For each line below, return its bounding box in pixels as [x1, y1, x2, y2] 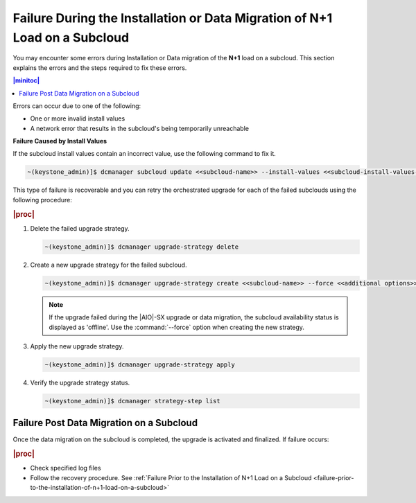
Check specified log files [30, 464, 101, 473]
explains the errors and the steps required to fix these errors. [12, 63, 187, 72]
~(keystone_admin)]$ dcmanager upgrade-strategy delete [44, 242, 239, 251]
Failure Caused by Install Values [12, 137, 107, 145]
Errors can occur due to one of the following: [12, 101, 141, 110]
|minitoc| [12, 76, 40, 85]
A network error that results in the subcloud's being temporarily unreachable [30, 124, 250, 132]
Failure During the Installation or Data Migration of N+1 [12, 10, 333, 26]
